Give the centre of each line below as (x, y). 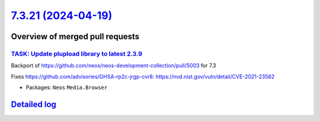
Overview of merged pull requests (75, 36)
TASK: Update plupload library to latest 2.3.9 (76, 53)
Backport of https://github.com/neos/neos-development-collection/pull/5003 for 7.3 (113, 66)
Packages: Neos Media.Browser (67, 87)
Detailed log (33, 104)
